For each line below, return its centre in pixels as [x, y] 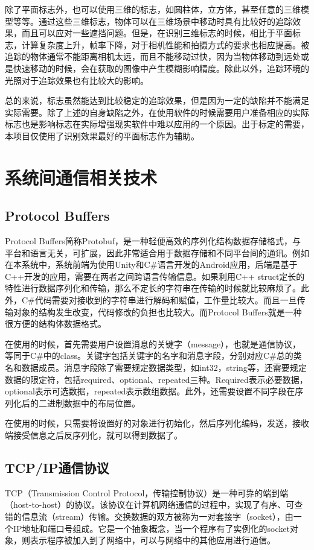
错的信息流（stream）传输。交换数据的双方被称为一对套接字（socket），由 [149, 516]
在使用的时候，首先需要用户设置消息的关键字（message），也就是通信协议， [153, 343]
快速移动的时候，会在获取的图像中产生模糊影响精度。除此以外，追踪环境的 [161, 68]
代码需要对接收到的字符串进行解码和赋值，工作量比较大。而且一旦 [166, 300]
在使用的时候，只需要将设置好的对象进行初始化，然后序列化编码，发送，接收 [157, 423]
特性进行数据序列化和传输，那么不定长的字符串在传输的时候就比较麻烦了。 [153, 288]
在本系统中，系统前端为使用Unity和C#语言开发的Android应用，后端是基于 [151, 264]
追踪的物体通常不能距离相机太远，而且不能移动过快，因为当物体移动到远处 [153, 56]
